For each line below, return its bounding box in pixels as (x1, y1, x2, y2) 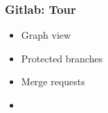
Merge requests (21, 74, 85, 89)
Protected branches (21, 51, 103, 65)
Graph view (21, 28, 71, 42)
